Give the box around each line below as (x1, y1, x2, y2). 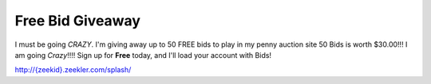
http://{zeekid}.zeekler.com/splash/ (14, 65, 132, 74)
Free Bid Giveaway (14, 12, 141, 29)
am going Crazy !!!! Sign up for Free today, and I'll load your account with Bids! (14, 50, 271, 59)
